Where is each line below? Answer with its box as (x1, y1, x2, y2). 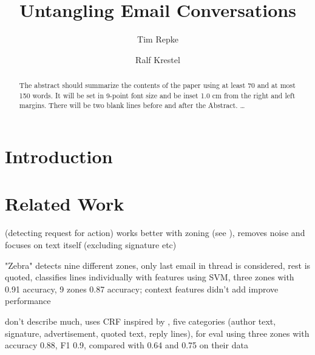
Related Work (5, 191, 124, 216)
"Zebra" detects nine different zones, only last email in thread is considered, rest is (5, 259, 311, 271)
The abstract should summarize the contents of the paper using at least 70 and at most (19, 80, 296, 90)
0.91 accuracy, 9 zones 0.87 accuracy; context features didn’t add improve (5, 282, 279, 295)
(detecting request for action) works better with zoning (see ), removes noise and (5, 226, 305, 239)
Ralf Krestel (135, 53, 180, 66)
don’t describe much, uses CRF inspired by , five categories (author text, (5, 314, 276, 327)
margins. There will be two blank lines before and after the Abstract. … (19, 100, 245, 110)
